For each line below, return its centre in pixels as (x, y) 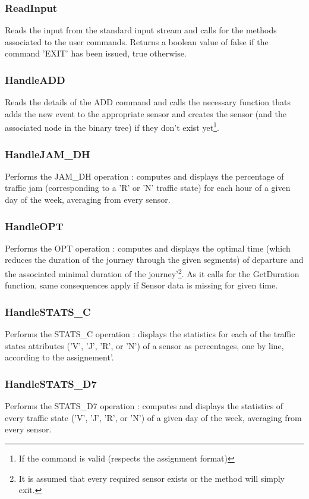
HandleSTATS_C (48, 311)
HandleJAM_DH (48, 154)
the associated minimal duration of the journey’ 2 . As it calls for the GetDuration (152, 273)
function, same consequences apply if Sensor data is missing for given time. (141, 285)
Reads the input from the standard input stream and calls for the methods (141, 30)
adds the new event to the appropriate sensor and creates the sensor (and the (146, 113)
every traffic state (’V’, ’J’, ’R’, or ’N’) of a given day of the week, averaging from (153, 417)
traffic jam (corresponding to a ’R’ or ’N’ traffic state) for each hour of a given (148, 188)
